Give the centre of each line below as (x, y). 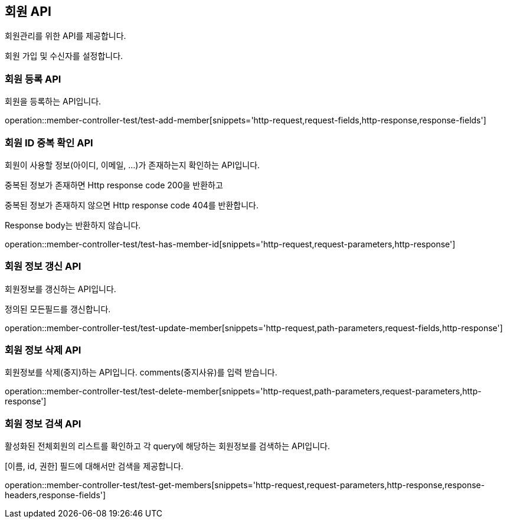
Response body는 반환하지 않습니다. (73, 225)
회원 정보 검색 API (43, 424)
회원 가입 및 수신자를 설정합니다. (64, 56)
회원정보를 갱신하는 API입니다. (60, 289)
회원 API (28, 12)
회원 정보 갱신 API (43, 267)
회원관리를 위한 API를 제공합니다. (66, 36)
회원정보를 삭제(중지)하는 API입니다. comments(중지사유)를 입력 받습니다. (141, 372)
